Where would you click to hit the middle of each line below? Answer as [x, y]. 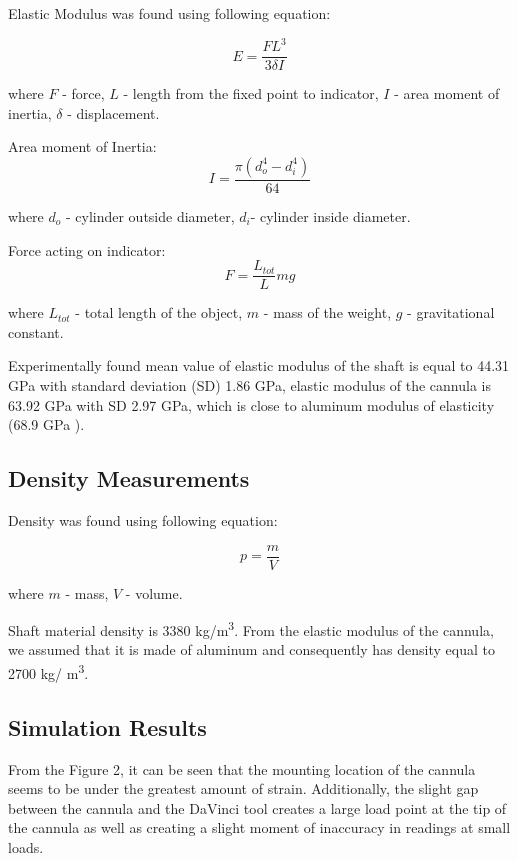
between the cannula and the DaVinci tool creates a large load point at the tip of [257, 807]
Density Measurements [129, 478]
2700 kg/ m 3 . [48, 671]
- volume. [154, 592]
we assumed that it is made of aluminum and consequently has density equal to [251, 649]
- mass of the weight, [327, 312]
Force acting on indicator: [87, 249]
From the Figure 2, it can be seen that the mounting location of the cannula [242, 768]
